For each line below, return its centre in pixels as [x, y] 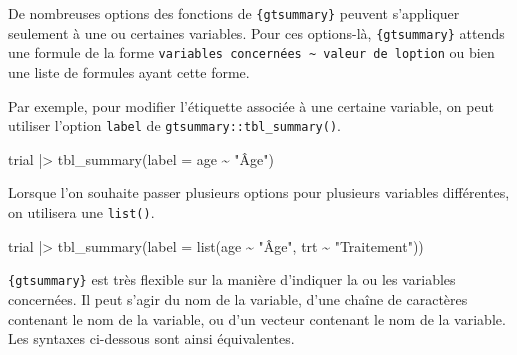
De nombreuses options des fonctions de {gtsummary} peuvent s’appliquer [234, 13]
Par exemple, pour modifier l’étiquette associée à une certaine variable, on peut [251, 105]
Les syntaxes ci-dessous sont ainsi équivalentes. [151, 338]
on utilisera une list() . [81, 212]
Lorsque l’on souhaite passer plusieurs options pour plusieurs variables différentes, [259, 192]
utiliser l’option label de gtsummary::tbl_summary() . [174, 125]
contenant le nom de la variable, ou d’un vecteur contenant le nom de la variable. [257, 318]
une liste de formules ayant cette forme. [129, 71]
